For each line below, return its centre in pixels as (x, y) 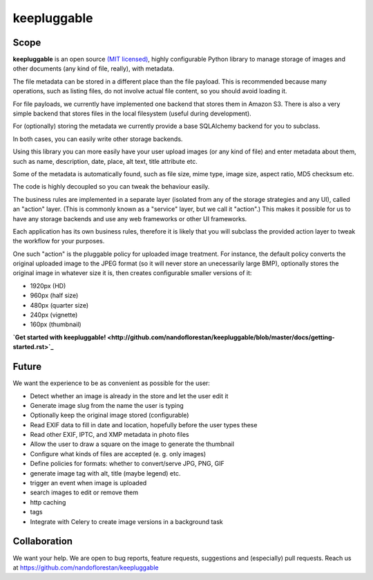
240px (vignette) (54, 315)
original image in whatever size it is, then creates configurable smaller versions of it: (132, 273)
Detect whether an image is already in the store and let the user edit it (129, 396)
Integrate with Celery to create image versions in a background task (127, 521)
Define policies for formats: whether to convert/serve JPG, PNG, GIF (127, 464)
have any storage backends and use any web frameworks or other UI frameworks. (130, 218)
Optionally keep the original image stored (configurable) (109, 415)
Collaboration (42, 542)
